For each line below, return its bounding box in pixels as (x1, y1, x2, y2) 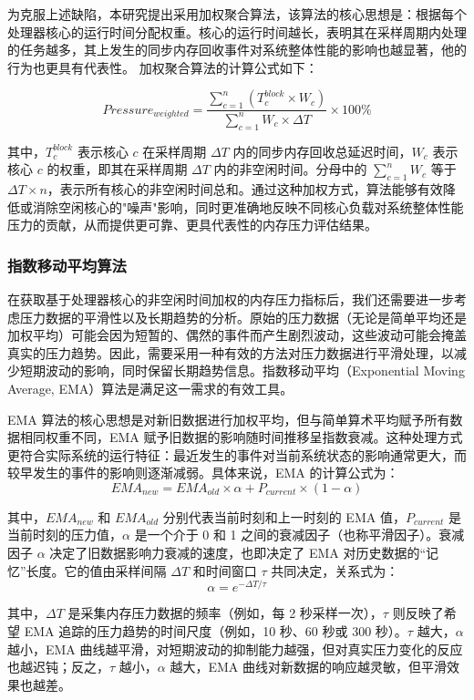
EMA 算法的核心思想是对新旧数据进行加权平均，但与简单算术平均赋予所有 (7, 409, 450, 428)
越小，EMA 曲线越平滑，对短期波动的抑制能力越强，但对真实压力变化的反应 (7, 639, 463, 658)
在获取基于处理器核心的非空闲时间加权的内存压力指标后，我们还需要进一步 (7, 289, 454, 308)
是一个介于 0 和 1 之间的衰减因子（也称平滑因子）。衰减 (134, 525, 465, 544)
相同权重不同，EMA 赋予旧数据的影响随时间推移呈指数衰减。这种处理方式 (19, 427, 463, 447)
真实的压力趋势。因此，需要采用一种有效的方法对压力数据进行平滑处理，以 (7, 343, 454, 362)
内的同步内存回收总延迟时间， (232, 141, 412, 160)
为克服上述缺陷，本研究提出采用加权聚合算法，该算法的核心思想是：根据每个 (7, 5, 467, 23)
